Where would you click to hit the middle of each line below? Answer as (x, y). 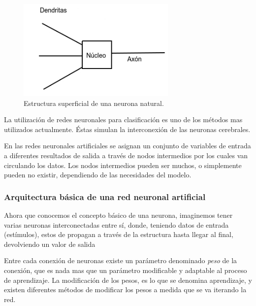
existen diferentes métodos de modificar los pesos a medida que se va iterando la (125, 289)
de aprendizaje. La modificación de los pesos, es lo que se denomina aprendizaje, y (128, 280)
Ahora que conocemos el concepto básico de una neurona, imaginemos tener (118, 215)
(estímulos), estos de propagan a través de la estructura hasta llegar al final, (119, 234)
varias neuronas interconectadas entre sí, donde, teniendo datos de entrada (116, 224)
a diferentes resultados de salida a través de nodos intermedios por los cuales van (126, 155)
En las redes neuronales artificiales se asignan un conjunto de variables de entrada (128, 146)
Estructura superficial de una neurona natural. (94, 103)
